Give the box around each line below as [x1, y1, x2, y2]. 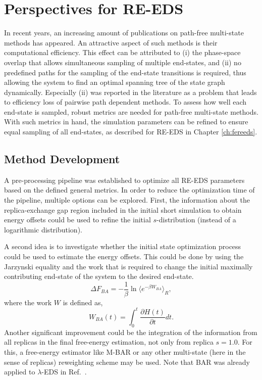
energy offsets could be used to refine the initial [4, 214, 151, 225]
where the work [4, 297, 52, 307]
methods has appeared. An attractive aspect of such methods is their [4, 37, 218, 47]
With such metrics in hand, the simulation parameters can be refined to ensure [4, 116, 248, 127]
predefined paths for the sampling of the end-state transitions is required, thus [4, 67, 246, 77]
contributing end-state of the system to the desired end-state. [4, 271, 194, 281]
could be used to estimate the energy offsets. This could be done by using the [4, 251, 244, 262]
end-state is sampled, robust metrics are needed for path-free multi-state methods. [4, 106, 258, 117]
